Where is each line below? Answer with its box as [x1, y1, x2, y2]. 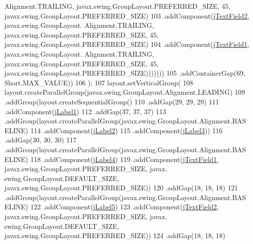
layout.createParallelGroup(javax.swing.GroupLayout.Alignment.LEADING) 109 [4, 87, 245, 97]
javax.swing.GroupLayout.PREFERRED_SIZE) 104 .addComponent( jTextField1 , [4, 39, 250, 49]
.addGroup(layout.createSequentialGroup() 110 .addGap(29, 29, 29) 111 [4, 96, 219, 106]
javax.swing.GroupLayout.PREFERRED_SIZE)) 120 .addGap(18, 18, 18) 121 [4, 183, 238, 193]
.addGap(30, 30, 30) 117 [4, 135, 77, 145]
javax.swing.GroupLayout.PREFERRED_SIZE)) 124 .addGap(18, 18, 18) [4, 230, 226, 241]
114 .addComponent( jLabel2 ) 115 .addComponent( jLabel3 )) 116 [30, 125, 223, 135]
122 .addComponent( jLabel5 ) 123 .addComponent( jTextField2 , [30, 202, 219, 212]
